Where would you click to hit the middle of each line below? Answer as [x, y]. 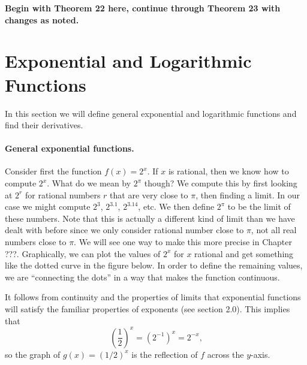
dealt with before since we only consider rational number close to [124, 230]
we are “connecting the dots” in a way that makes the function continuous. [142, 277]
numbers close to [36, 242]
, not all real [274, 230]
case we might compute [48, 206]
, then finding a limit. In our [248, 194]
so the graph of [33, 354]
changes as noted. [42, 19]
